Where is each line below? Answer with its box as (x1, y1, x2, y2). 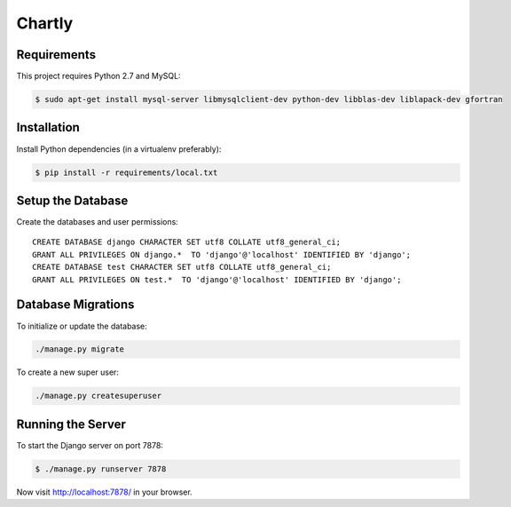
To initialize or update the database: (16, 321, 148, 331)
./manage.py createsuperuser (35, 391, 162, 401)
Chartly (16, 13, 74, 33)
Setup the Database (16, 193, 129, 208)
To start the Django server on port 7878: (16, 440, 164, 450)
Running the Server (16, 416, 126, 432)
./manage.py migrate (35, 345, 124, 354)
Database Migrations (16, 297, 135, 313)
